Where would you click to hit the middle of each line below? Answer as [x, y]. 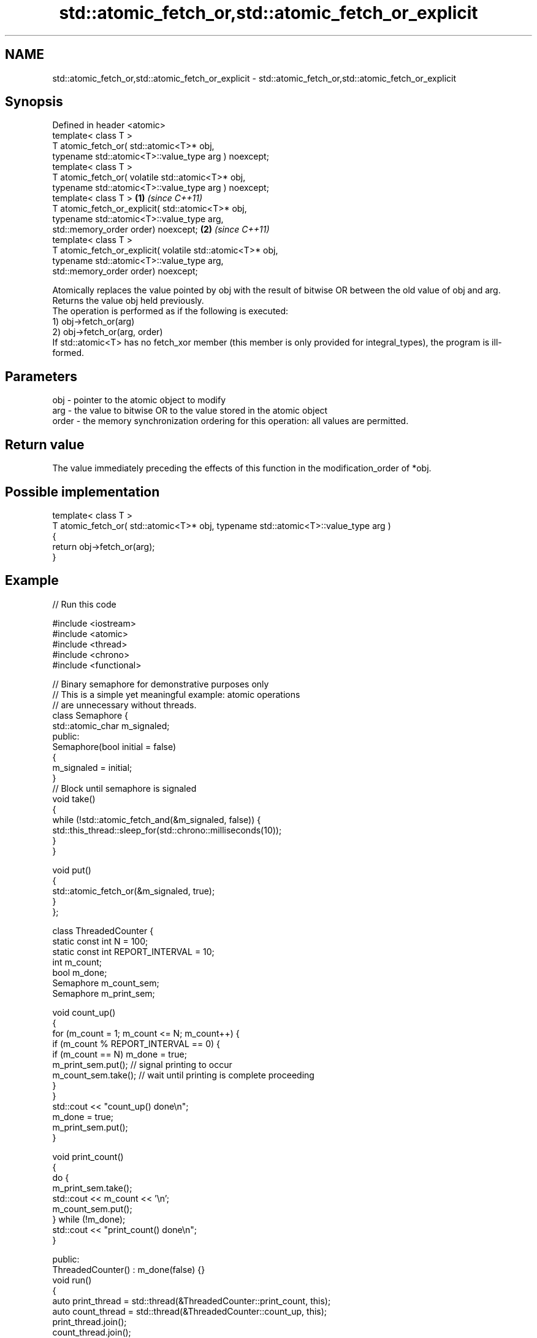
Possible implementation [82, 492]
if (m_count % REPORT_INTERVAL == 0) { [136, 1043]
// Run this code [84, 604]
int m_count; [77, 962]
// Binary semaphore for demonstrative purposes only [161, 684]
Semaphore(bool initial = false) [114, 746]
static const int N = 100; [100, 941]
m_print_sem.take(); [92, 1188]
